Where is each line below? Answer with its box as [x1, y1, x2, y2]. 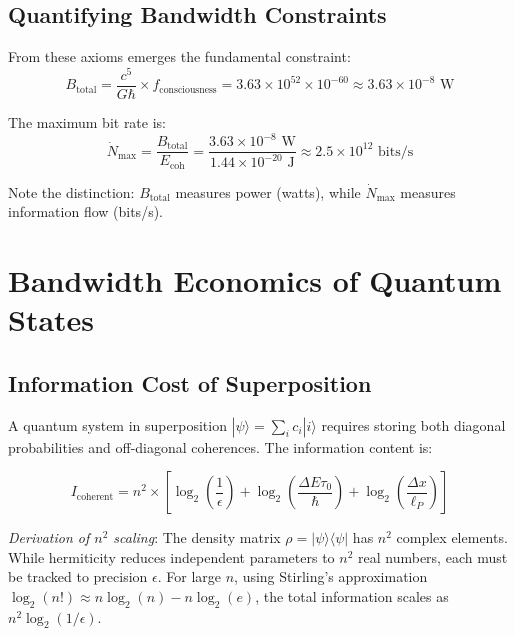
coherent [76, 491, 114, 502]
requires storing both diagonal [321, 414, 506, 435]
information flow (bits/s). [8, 201, 163, 222]
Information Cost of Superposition [8, 367, 372, 398]
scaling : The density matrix [113, 527, 281, 548]
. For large [157, 566, 222, 587]
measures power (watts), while [175, 181, 361, 202]
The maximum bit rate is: [8, 111, 166, 132]
